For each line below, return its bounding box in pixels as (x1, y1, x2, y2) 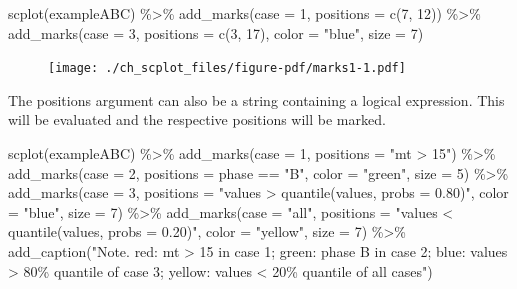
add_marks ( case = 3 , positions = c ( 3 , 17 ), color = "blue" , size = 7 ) (8, 22, 424, 43)
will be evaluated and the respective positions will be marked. (8, 109, 386, 130)
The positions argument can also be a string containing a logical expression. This (8, 89, 505, 110)
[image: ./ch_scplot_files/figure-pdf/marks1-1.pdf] (48, 61, 406, 76)
